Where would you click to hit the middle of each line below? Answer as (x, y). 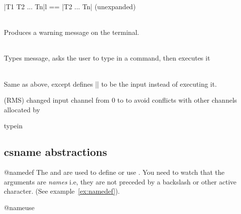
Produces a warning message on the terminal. (72, 32)
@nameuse (19, 207)
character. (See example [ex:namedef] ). (62, 191)
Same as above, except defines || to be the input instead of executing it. (111, 84)
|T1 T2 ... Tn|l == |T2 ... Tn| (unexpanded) (70, 6)
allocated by (22, 109)
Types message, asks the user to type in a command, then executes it (107, 58)
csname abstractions (56, 152)
